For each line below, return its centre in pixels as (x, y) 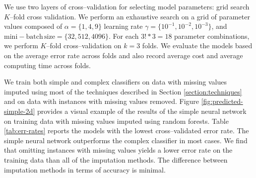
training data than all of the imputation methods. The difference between (116, 159)
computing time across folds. (47, 65)
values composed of (33, 26)
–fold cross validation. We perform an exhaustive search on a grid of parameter (130, 16)
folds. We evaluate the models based (197, 45)
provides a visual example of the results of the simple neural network (142, 111)
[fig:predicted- (222, 101)
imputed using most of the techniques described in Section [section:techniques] (123, 91)
